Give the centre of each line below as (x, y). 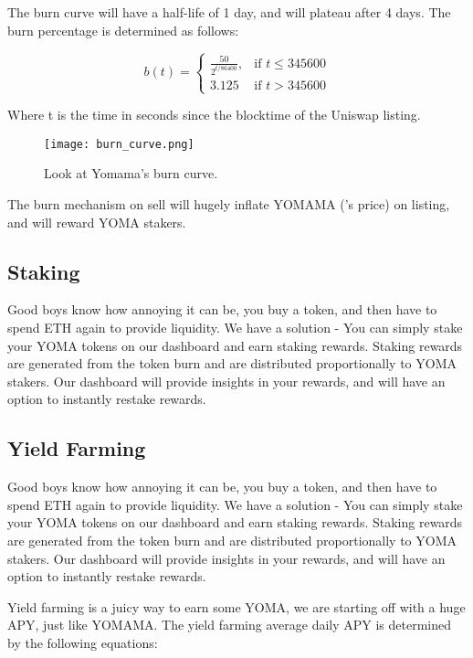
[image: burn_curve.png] (119, 144)
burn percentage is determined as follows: (123, 30)
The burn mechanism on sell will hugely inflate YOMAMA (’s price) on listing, (229, 204)
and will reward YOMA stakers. (97, 222)
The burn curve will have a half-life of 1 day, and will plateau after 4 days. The (229, 12)
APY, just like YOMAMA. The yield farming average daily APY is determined (230, 625)
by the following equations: (83, 642)
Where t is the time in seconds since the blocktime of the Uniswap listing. (214, 115)
